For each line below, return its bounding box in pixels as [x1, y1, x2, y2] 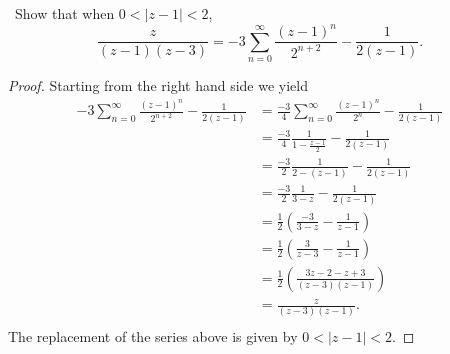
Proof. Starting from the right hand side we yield [8, 74, 308, 95]
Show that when [14, 3, 115, 23]
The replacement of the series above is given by [8, 325, 298, 346]
